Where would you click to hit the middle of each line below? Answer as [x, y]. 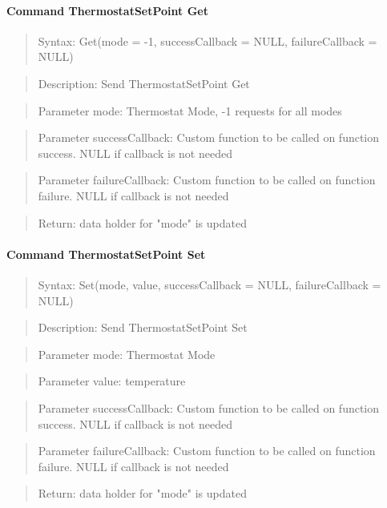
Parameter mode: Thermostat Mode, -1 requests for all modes [190, 110]
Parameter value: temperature [112, 381]
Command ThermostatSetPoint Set [106, 254]
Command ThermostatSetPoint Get [107, 10]
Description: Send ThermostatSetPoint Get [144, 83]
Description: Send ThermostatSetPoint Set [143, 327]
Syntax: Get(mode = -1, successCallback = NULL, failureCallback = [208, 40]
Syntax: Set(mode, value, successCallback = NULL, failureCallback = [210, 284]
